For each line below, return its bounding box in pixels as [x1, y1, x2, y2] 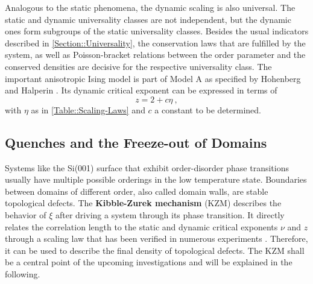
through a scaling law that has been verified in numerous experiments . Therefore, [5, 232, 308, 245]
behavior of [5, 208, 46, 221]
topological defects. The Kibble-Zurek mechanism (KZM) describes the [5, 197, 282, 209]
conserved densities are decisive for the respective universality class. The [5, 60, 272, 72]
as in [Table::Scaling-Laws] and [31, 103, 145, 116]
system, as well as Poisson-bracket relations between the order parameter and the [5, 48, 306, 61]
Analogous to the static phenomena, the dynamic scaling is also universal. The [5, 1, 296, 13]
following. [5, 267, 40, 280]
